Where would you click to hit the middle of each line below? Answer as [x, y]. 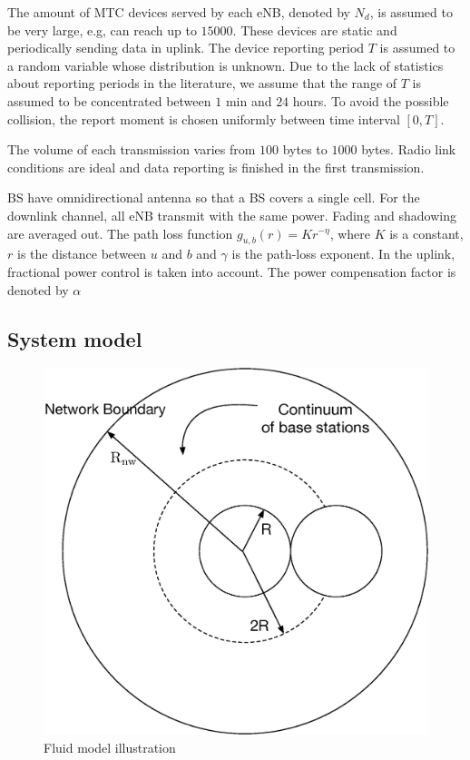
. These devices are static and [315, 30]
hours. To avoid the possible [371, 100]
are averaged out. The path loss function [120, 233]
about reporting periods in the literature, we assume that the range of [202, 83]
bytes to [305, 149]
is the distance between [82, 254]
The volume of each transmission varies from [132, 149]
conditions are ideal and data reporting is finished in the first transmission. [216, 167]
